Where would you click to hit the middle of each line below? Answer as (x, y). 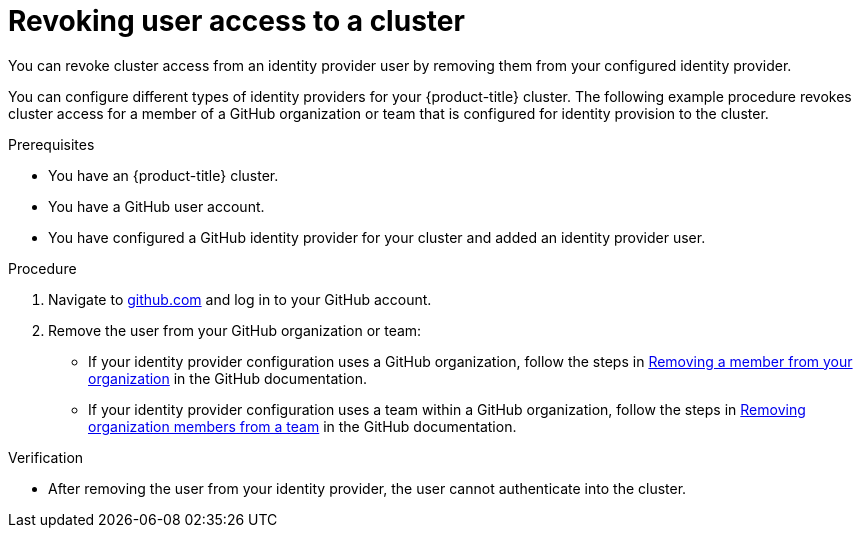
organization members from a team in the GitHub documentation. (302, 426)
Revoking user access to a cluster (236, 21)
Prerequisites (51, 144)
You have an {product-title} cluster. (163, 175)
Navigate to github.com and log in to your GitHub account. (240, 299)
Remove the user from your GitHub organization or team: (235, 330)
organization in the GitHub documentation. (228, 378)
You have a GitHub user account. (156, 206)
